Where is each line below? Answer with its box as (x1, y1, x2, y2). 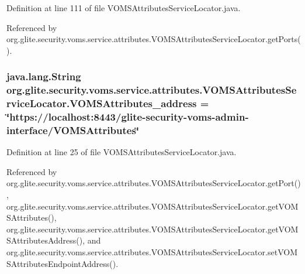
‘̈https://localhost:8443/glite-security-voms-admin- (6, 109, 249, 124)
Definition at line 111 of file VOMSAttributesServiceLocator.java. (6, 2, 241, 13)
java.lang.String (6, 69, 81, 84)
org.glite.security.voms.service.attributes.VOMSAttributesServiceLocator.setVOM (6, 246, 297, 258)
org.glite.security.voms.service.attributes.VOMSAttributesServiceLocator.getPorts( (6, 33, 301, 45)
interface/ (6, 122, 54, 137)
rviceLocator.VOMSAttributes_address (6, 96, 197, 111)
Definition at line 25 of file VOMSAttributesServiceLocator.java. (6, 146, 237, 158)
